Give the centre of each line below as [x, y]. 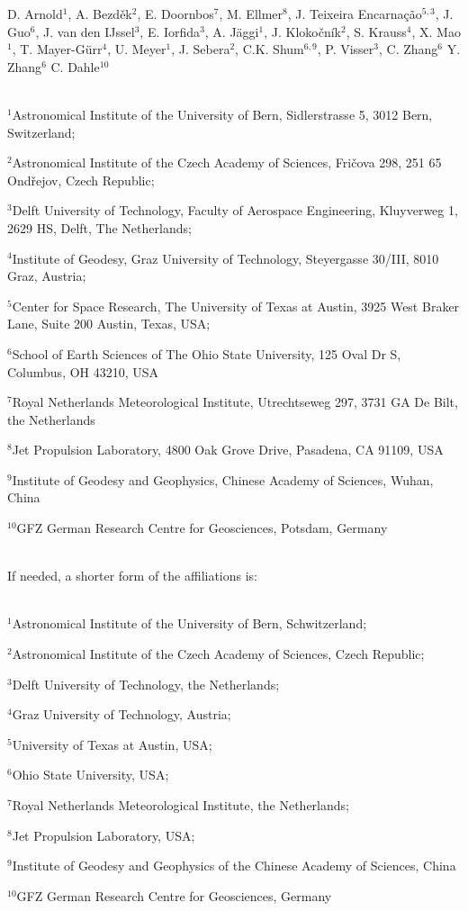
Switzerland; [41, 132]
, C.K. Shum [270, 49]
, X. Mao [436, 31]
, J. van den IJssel [85, 31]
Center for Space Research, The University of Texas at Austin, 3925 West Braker [236, 306]
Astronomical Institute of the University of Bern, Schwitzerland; [189, 623]
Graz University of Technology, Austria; [121, 714]
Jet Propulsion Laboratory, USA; [103, 835]
